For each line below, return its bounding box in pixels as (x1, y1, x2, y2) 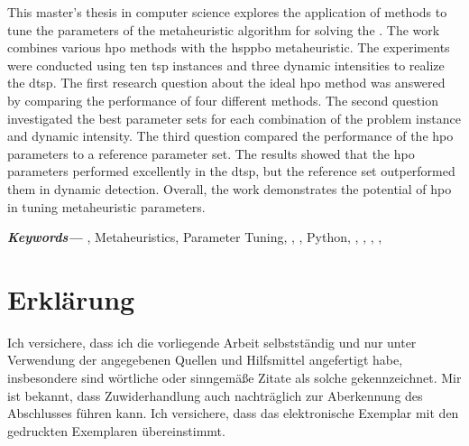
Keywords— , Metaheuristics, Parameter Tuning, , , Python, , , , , (7, 228, 382, 246)
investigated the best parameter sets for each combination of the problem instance (7, 108, 461, 127)
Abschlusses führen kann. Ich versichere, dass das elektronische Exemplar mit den (7, 404, 459, 423)
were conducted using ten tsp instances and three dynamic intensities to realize (7, 55, 445, 74)
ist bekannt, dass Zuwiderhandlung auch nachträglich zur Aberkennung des (7, 386, 423, 404)
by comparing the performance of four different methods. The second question (7, 90, 438, 109)
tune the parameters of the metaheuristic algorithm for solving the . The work (7, 20, 440, 39)
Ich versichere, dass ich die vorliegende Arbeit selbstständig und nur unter (7, 332, 417, 351)
